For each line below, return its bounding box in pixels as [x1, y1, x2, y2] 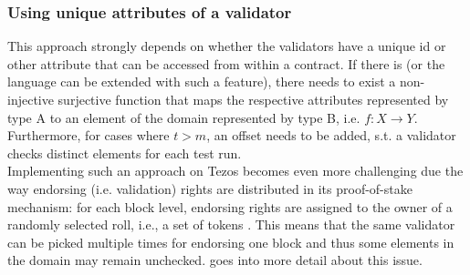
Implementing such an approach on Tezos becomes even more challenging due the [7, 161, 464, 180]
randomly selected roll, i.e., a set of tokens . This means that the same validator [7, 215, 455, 234]
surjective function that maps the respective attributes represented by [57, 90, 449, 108]
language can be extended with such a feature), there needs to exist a [7, 72, 396, 91]
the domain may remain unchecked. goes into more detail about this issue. [7, 250, 423, 270]
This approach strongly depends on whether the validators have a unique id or [7, 36, 446, 56]
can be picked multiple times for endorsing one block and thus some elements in [7, 232, 454, 251]
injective [7, 90, 54, 108]
